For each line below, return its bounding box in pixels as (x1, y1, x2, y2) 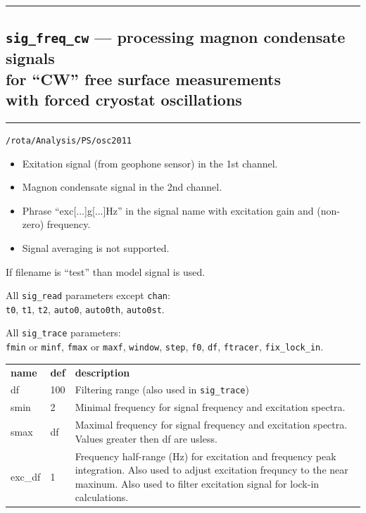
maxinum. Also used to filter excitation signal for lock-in (75, 476, 320, 490)
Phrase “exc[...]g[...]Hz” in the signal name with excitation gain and (22, 203, 314, 217)
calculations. (75, 490, 129, 505)
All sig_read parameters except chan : (6, 288, 170, 303)
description (75, 365, 130, 379)
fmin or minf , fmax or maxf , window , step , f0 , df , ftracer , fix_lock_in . (6, 339, 324, 354)
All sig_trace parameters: (6, 325, 121, 340)
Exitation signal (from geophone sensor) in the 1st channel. (22, 156, 278, 170)
